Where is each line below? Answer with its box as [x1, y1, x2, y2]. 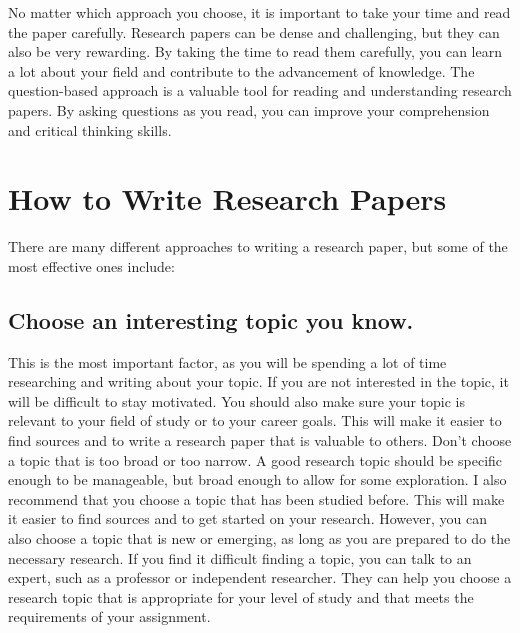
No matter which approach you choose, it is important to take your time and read [8, 2, 511, 22]
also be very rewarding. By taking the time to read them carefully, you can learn [8, 41, 503, 62]
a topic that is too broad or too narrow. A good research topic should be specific [8, 449, 503, 470]
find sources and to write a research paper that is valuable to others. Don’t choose [8, 430, 512, 451]
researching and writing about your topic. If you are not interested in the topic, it [8, 371, 509, 392]
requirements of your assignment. [8, 606, 211, 627]
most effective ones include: [8, 255, 175, 276]
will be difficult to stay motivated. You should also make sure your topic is [8, 390, 466, 411]
